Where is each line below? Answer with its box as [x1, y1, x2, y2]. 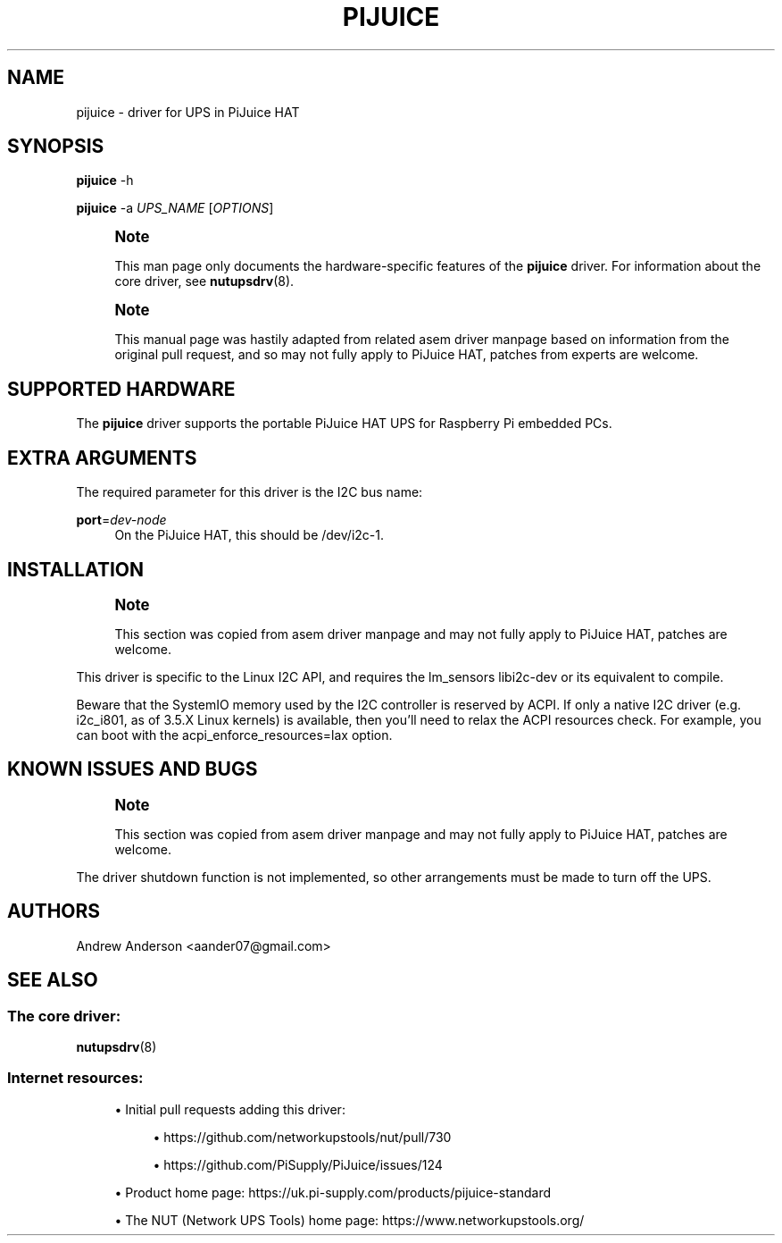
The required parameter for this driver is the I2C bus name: [76, 484, 423, 500]
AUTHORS [7, 900, 101, 923]
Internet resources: [7, 1069, 144, 1088]
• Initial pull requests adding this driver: [114, 1101, 345, 1117]
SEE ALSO [7, 969, 98, 992]
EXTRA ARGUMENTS [7, 446, 197, 469]
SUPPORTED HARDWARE [7, 377, 236, 400]
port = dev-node [76, 512, 167, 528]
